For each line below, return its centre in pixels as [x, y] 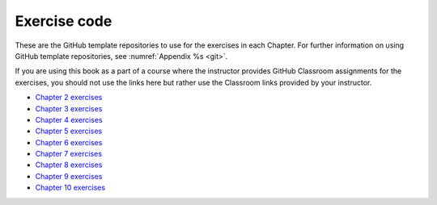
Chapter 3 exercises [69, 108]
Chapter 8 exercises [69, 165]
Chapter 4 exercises [69, 119]
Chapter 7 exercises [69, 154]
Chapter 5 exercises [69, 131]
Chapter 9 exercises [69, 176]
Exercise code [64, 21]
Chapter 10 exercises [70, 188]
